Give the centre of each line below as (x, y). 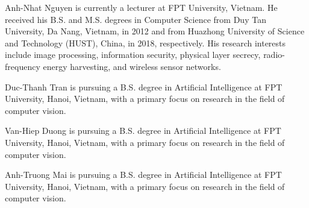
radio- (274, 55)
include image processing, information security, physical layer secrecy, (133, 55)
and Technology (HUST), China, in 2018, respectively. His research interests (145, 43)
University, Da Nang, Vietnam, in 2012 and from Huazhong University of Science (155, 31)
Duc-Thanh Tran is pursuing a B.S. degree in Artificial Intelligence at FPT (144, 87)
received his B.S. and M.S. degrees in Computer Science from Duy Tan (136, 19)
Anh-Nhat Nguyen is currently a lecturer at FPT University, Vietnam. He (141, 7)
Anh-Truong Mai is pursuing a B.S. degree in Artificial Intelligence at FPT (143, 175)
